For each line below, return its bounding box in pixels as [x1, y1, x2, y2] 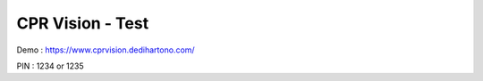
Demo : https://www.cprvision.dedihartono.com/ [16, 45, 196, 55]
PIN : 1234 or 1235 [16, 61, 84, 71]
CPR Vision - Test [16, 13, 149, 33]
